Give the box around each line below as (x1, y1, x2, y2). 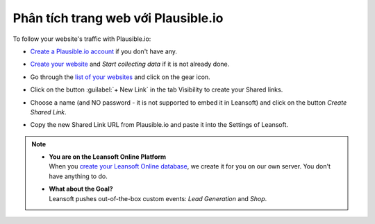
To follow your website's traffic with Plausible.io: (12, 35, 151, 43)
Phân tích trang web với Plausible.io (12, 10, 224, 26)
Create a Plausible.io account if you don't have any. (30, 47, 177, 55)
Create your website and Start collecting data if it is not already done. (30, 60, 230, 69)
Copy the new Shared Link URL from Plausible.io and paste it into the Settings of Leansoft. (30, 121, 288, 129)
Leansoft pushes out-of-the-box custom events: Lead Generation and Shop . (49, 194, 267, 203)
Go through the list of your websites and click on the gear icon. (30, 73, 211, 81)
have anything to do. (49, 172, 108, 180)
